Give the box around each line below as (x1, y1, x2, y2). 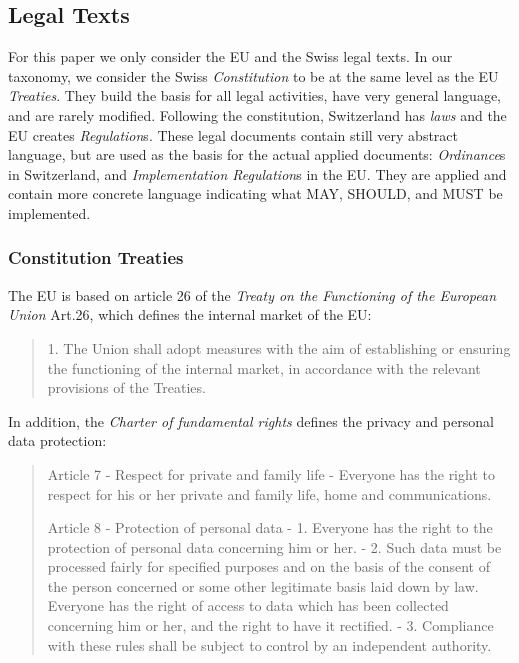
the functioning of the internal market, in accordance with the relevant (47, 357, 481, 378)
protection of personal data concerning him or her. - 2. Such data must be (47, 536, 502, 557)
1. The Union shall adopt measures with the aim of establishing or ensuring (47, 337, 511, 358)
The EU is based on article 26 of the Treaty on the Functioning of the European (8, 284, 496, 305)
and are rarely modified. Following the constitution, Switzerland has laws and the (8, 104, 507, 125)
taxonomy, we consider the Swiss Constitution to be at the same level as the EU (8, 65, 499, 86)
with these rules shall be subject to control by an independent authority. (47, 634, 492, 655)
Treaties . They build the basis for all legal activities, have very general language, (8, 85, 501, 106)
